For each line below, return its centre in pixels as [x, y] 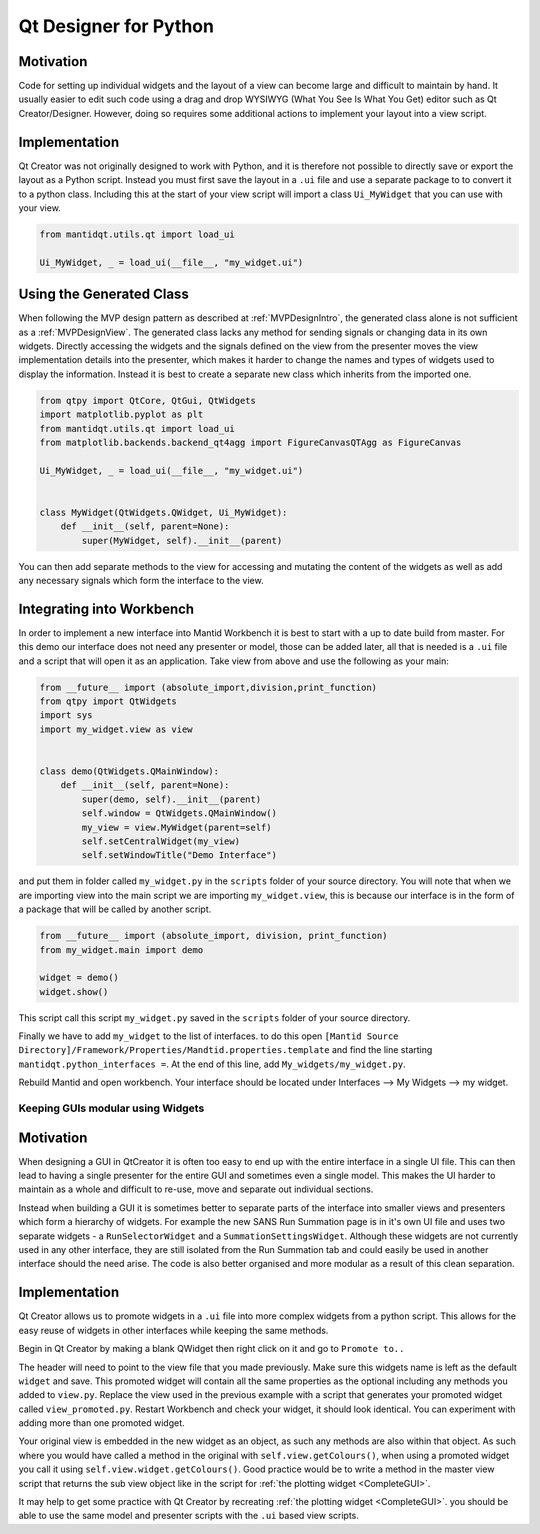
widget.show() [74, 991]
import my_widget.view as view [116, 729]
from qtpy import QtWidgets [108, 701]
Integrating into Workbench [106, 608]
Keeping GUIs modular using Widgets [111, 1108]
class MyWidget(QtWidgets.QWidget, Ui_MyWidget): [163, 512]
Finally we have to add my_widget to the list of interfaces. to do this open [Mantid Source [208, 1036]
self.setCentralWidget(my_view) [160, 841]
